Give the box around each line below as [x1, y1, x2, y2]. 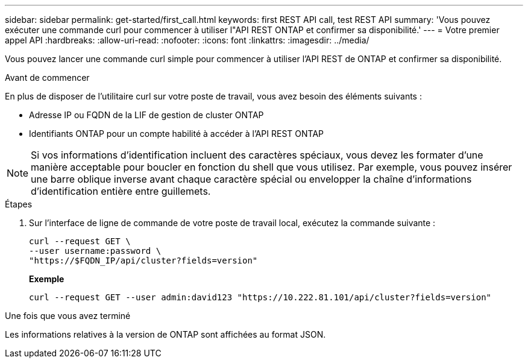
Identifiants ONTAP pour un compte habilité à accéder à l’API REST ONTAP [29, 128, 324, 139]
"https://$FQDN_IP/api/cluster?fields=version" [29, 256, 258, 265]
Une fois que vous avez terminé [5, 311, 131, 321]
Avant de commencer [5, 72, 90, 83]
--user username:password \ [29, 246, 162, 256]
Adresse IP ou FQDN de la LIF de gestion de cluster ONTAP [29, 110, 264, 120]
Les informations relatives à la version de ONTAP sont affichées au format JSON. [5, 329, 326, 339]
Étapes [5, 199, 33, 209]
